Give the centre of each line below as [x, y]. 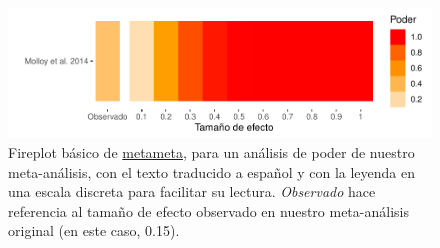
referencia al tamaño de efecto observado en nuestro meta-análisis [208, 210]
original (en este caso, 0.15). [94, 230]
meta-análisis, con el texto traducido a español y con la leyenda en [212, 171]
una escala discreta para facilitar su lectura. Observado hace [192, 191]
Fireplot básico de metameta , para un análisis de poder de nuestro [211, 152]
